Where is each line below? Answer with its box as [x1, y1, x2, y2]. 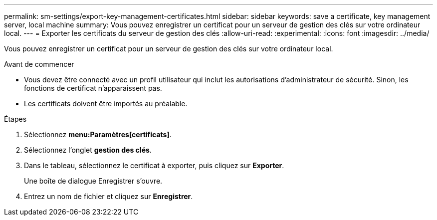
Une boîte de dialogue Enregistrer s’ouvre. [24, 177, 163, 185]
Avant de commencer [4, 60, 74, 68]
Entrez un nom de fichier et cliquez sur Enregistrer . [24, 192, 193, 201]
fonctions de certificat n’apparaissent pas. [24, 84, 162, 92]
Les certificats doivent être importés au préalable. [24, 99, 188, 108]
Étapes [4, 115, 27, 123]
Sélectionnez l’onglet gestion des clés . [24, 146, 152, 154]
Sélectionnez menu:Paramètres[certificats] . [24, 130, 172, 139]
